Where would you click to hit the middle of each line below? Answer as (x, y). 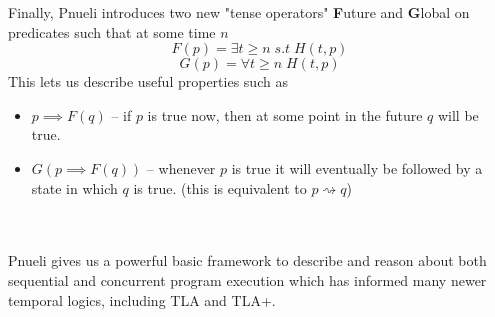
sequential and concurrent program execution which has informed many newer (247, 279)
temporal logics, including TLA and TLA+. (142, 299)
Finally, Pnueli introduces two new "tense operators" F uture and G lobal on (239, 12)
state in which (74, 187)
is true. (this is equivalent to (220, 187)
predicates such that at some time (112, 31)
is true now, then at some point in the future (285, 114)
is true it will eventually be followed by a (357, 167)
